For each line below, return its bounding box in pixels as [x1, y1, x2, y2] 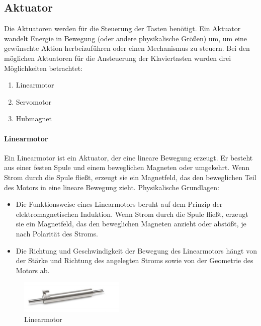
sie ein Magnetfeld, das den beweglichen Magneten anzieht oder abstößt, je [16, 218, 246, 229]
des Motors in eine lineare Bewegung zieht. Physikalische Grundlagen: [4, 182, 219, 192]
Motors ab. [16, 265, 50, 275]
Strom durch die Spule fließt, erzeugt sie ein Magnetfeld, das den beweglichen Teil [4, 172, 256, 182]
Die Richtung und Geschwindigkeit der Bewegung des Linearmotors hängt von [16, 245, 257, 256]
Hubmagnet [16, 113, 52, 124]
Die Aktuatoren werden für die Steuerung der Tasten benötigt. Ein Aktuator [4, 23, 241, 34]
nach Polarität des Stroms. [16, 228, 98, 238]
